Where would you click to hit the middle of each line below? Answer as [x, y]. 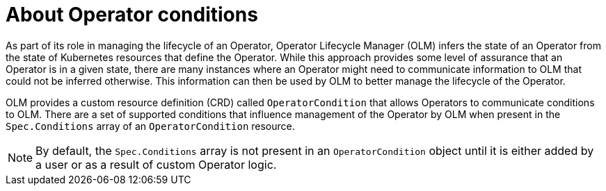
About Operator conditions [132, 15]
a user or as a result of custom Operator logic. [156, 164]
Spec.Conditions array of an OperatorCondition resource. [150, 126]
